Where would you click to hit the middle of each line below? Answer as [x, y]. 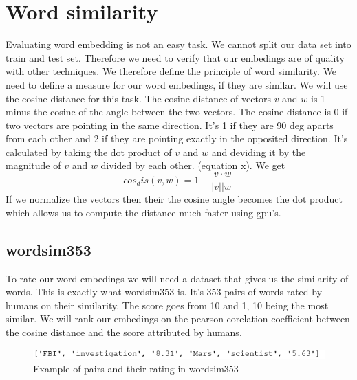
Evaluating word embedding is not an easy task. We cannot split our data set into [178, 44]
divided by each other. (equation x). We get [193, 165]
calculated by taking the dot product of [89, 152]
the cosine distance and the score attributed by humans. [124, 332]
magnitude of [33, 165]
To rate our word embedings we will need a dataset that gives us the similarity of [177, 278]
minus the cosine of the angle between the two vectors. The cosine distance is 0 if [177, 112]
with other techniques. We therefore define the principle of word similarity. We [171, 71]
